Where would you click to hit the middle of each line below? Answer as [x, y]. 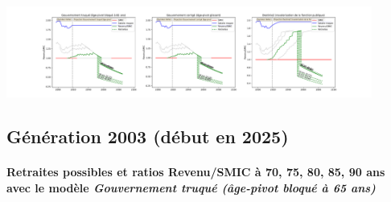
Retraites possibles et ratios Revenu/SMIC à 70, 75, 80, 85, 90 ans [196, 172]
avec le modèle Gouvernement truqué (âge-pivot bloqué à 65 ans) [191, 187]
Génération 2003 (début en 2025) [148, 136]
